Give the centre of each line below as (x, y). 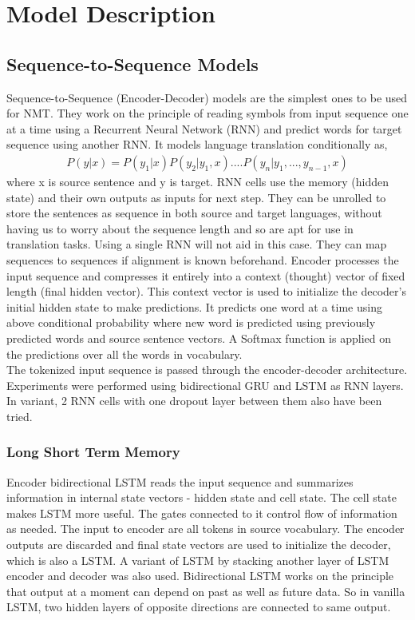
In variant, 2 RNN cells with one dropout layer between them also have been (194, 401)
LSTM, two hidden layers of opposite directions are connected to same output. (199, 607)
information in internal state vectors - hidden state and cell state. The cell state (202, 497)
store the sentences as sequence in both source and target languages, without (194, 213)
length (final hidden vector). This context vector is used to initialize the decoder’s (206, 291)
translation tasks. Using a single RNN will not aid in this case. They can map (197, 244)
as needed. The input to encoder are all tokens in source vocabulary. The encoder (206, 529)
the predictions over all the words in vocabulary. (125, 354)
